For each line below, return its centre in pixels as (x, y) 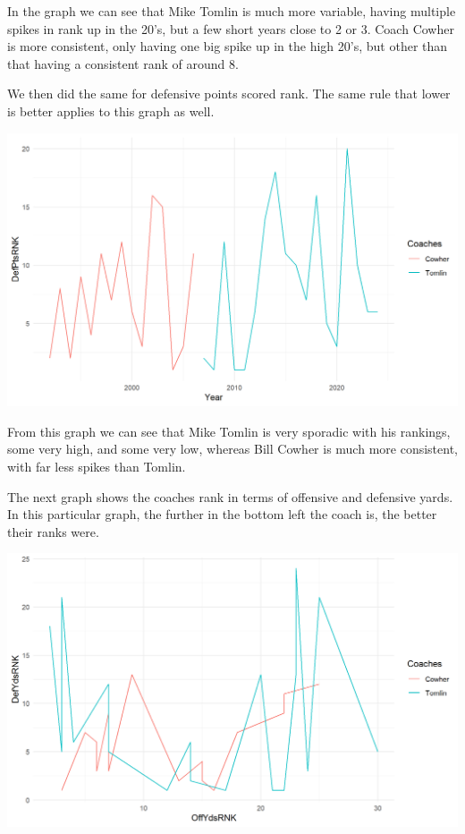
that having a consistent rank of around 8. (123, 63)
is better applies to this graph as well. (111, 111)
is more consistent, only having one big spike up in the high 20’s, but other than (228, 46)
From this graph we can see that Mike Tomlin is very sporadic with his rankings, (229, 431)
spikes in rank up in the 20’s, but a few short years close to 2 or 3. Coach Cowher (231, 28)
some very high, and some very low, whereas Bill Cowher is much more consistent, (232, 449)
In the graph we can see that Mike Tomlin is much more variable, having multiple (232, 11)
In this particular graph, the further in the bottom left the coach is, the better (222, 514)
